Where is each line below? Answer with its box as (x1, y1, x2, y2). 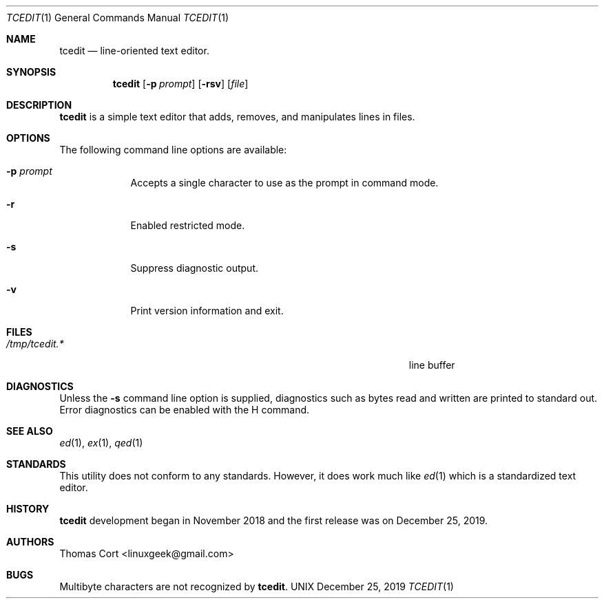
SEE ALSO (6, 425, 53, 437)
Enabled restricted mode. (130, 219, 245, 231)
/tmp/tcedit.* (6, 338, 64, 349)
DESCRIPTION (6, 99, 72, 111)
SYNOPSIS (6, 66, 56, 78)
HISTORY (6, 503, 50, 515)
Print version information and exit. (130, 305, 284, 316)
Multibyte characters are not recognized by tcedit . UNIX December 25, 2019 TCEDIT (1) (59, 581, 454, 592)
